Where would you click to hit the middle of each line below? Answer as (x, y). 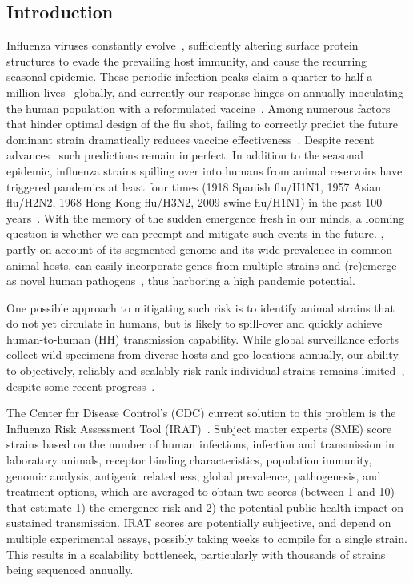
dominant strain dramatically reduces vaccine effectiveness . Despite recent (190, 139)
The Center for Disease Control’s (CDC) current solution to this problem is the (201, 413)
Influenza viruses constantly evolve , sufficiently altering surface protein (182, 45)
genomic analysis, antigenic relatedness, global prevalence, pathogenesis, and (194, 475)
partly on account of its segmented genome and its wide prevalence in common (200, 249)
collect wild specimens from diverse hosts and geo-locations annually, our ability (202, 354)
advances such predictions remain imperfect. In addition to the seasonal (185, 155)
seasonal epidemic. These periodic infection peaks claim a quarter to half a (190, 76)
